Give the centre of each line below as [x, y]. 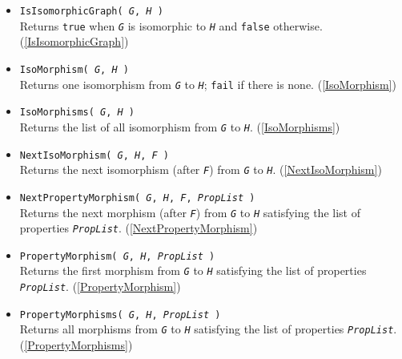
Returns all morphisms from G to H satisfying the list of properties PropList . [208, 329]
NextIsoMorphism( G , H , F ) [94, 155]
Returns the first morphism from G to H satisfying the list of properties [193, 270]
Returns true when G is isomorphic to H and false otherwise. [171, 25]
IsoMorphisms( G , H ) [77, 113]
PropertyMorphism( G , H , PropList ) [117, 256]
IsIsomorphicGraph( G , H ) [91, 11]
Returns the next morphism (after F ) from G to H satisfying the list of [190, 212]
